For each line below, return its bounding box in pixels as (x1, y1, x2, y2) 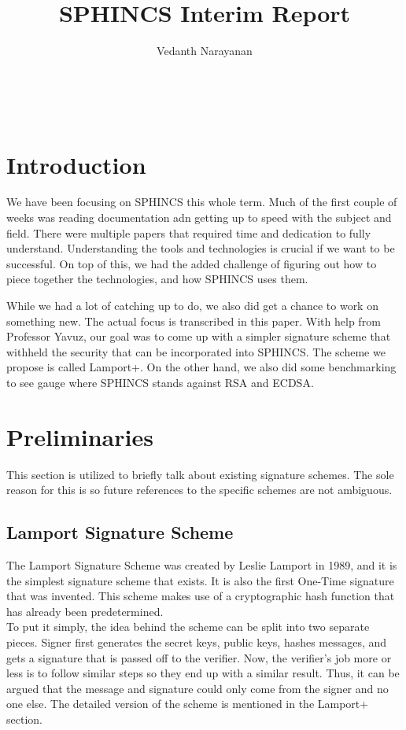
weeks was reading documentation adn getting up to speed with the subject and (6, 209, 392, 226)
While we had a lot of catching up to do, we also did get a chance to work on (6, 297, 378, 313)
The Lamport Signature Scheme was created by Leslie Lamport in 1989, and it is (6, 557, 397, 573)
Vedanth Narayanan (157, 42, 253, 59)
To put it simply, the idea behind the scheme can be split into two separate (6, 618, 370, 635)
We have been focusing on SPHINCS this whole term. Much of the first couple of (6, 194, 397, 210)
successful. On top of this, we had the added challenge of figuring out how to (6, 255, 377, 271)
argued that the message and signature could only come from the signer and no (6, 680, 389, 696)
